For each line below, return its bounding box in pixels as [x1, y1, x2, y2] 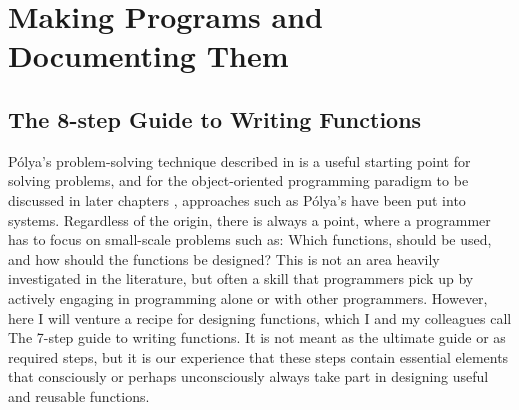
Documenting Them [8, 35, 289, 76]
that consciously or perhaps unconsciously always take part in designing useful [8, 366, 489, 387]
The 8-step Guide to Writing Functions [8, 103, 422, 134]
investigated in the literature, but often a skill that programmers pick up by [8, 268, 474, 289]
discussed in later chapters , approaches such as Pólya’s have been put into [8, 189, 466, 210]
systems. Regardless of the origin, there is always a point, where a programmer [8, 209, 491, 230]
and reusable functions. [8, 385, 150, 406]
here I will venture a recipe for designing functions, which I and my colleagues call [8, 307, 512, 328]
